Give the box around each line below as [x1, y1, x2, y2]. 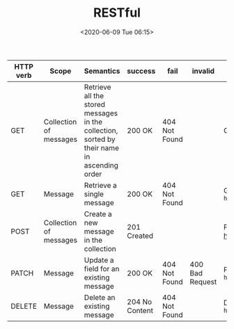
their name [84, 143, 120, 152]
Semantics [84, 66, 120, 76]
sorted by [84, 134, 116, 144]
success [127, 66, 156, 76]
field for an [84, 264, 120, 273]
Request [189, 277, 217, 287]
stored [84, 99, 106, 109]
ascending [84, 160, 118, 170]
